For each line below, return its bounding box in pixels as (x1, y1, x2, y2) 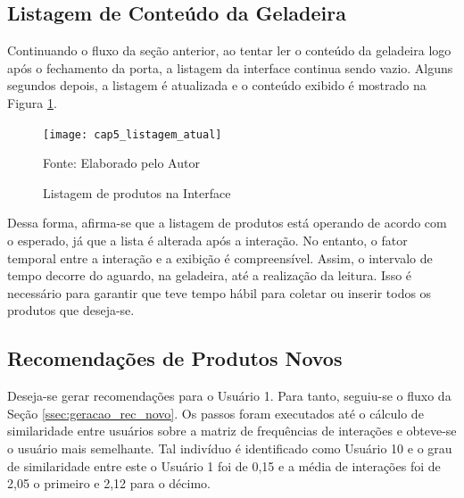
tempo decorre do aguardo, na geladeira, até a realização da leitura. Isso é (7, 266, 412, 285)
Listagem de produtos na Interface (43, 183, 231, 202)
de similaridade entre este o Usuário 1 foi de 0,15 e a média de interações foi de (7, 456, 441, 475)
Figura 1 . (7, 93, 57, 112)
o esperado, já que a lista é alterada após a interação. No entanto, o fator (7, 231, 408, 250)
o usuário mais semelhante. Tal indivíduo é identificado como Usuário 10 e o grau (7, 438, 452, 457)
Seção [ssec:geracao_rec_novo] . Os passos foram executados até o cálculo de (7, 403, 424, 422)
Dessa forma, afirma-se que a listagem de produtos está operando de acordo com (7, 213, 447, 232)
